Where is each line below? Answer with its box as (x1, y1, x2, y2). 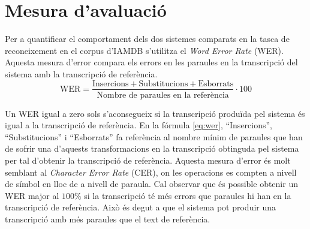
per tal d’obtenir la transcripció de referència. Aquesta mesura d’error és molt (5, 153, 291, 166)
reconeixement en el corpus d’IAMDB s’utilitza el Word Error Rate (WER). (5, 44, 284, 56)
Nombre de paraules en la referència (97, 91, 229, 100)
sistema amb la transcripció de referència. (5, 67, 158, 80)
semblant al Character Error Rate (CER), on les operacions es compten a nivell (5, 165, 297, 178)
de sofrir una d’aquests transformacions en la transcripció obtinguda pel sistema (5, 142, 299, 155)
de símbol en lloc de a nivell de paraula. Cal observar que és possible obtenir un (5, 177, 298, 190)
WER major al (5, 189, 59, 201)
